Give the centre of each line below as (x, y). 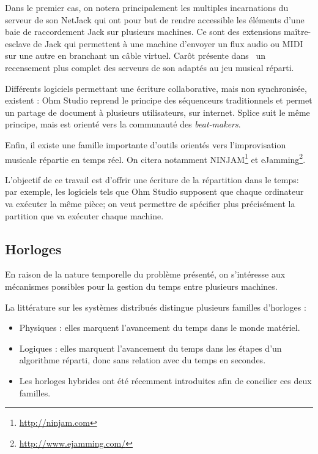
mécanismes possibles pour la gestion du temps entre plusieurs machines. (141, 286)
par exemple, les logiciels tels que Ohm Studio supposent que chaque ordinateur (154, 191)
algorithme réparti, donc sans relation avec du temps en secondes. (142, 360)
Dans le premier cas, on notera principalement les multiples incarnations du (147, 7)
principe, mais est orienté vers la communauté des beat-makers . (123, 124)
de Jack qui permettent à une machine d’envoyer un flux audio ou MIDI (168, 43)
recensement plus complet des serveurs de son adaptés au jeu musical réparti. (150, 67)
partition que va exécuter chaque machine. (84, 215)
